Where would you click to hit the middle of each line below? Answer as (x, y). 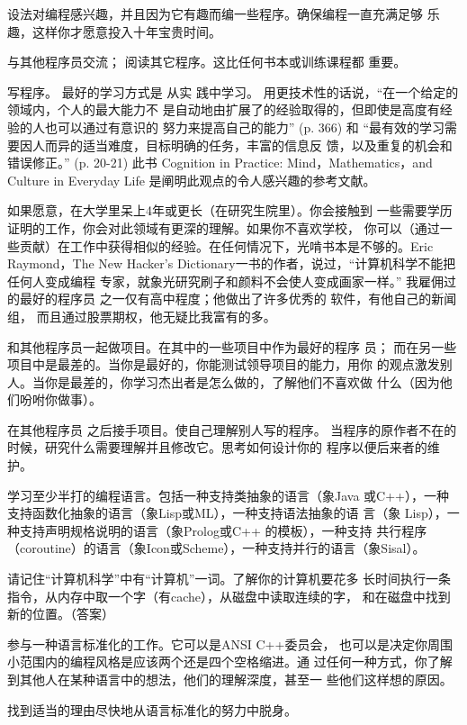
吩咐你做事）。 (60, 399)
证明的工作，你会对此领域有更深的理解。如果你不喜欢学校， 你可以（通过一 (230, 227)
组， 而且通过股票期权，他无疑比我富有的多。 (142, 316)
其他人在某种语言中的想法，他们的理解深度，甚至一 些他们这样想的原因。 (236, 679)
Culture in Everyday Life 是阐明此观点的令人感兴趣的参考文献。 (192, 180)
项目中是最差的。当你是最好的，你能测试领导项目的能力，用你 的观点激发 (224, 364)
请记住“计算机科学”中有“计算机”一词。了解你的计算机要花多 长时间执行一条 (229, 579)
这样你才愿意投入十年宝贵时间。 (126, 31)
